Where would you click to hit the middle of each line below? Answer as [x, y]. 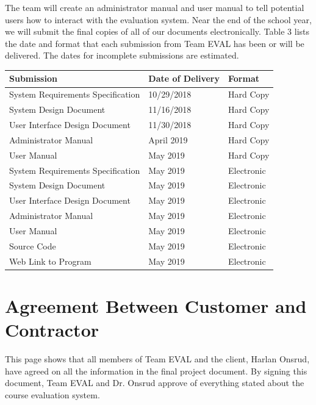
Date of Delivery [184, 78]
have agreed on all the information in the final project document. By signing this [156, 371]
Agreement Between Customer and [156, 305]
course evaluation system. [52, 394]
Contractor [52, 330]
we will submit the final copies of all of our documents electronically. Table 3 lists [157, 31]
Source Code [33, 246]
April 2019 [168, 139]
